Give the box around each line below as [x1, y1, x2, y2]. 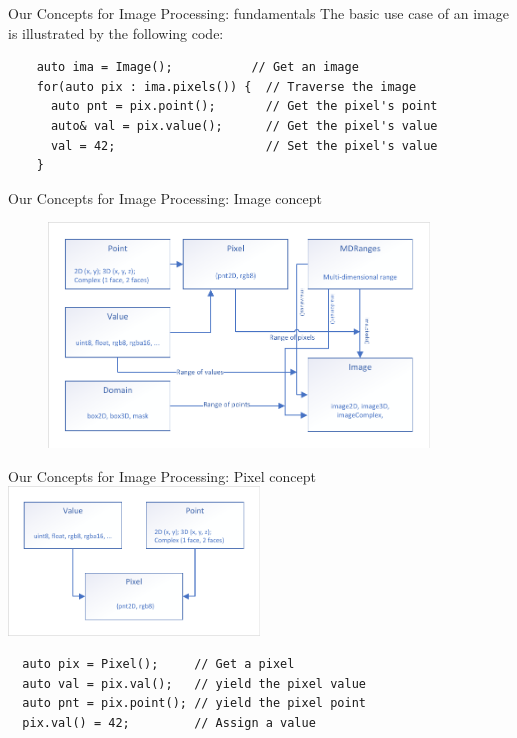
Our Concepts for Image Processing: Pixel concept [8, 465, 316, 486]
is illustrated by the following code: [8, 22, 224, 43]
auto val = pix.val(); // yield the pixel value [22, 676, 366, 691]
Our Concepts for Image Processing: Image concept [8, 187, 322, 208]
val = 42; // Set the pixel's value [50, 138, 438, 153]
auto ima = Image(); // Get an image [36, 60, 359, 75]
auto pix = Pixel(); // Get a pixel [22, 657, 295, 672]
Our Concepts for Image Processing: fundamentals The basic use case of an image [8, 3, 509, 23]
